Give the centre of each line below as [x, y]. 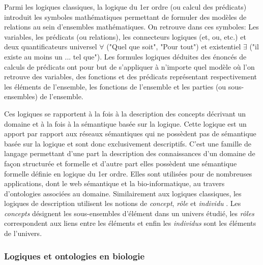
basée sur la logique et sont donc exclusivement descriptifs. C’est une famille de [128, 143]
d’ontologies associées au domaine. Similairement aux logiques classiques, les [123, 193]
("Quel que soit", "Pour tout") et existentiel [174, 47]
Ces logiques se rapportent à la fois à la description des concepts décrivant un [125, 113]
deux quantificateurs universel [51, 47]
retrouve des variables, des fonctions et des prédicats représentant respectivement [131, 77]
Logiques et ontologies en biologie [75, 256]
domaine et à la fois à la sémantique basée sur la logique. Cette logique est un [125, 123]
